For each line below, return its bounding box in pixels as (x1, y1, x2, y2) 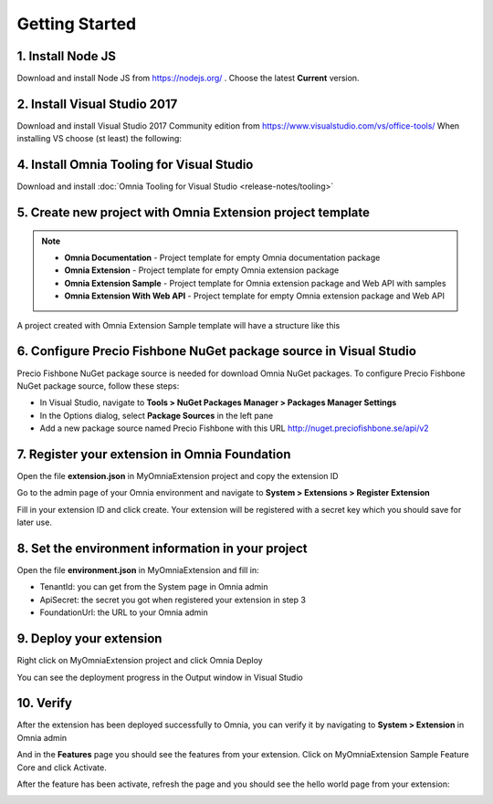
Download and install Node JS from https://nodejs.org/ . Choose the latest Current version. (16, 73, 360, 84)
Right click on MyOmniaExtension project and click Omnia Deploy (16, 655, 264, 666)
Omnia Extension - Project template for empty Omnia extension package (64, 265, 340, 276)
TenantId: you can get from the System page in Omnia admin (39, 581, 268, 592)
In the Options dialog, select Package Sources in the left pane (39, 410, 274, 421)
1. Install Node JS (16, 48, 117, 64)
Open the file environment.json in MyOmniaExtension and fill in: (16, 565, 259, 576)
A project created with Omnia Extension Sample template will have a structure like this (16, 319, 341, 330)
